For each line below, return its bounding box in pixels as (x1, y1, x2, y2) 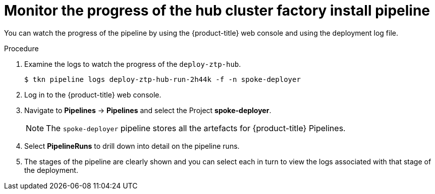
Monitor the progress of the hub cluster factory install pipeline (4, 2, 430, 19)
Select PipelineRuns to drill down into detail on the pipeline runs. (24, 141, 240, 150)
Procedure (4, 44, 39, 53)
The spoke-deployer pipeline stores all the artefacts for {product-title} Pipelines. (46, 123, 346, 133)
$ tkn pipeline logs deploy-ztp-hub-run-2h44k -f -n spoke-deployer (24, 75, 301, 83)
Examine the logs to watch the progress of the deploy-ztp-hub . (24, 59, 241, 68)
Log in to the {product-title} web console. (24, 90, 161, 99)
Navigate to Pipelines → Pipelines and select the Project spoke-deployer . (24, 106, 271, 115)
